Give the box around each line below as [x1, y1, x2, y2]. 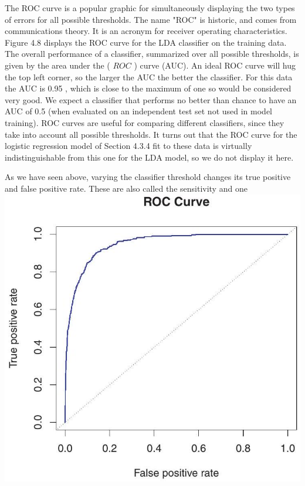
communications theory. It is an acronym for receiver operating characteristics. [5, 25, 287, 37]
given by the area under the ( [5, 59, 110, 71]
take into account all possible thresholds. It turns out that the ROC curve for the [5, 128, 297, 140]
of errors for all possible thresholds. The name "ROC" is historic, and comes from [5, 13, 297, 25]
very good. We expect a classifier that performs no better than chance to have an [5, 93, 297, 106]
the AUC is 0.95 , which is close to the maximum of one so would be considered [5, 82, 292, 94]
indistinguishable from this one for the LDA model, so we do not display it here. [5, 151, 294, 163]
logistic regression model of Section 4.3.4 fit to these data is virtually [5, 140, 252, 152]
